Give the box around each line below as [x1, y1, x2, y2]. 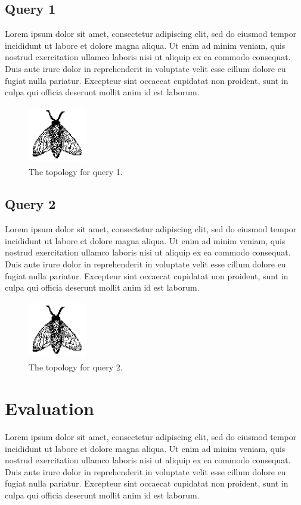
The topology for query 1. [29, 166, 123, 178]
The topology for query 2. [29, 361, 123, 373]
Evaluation [5, 396, 94, 420]
